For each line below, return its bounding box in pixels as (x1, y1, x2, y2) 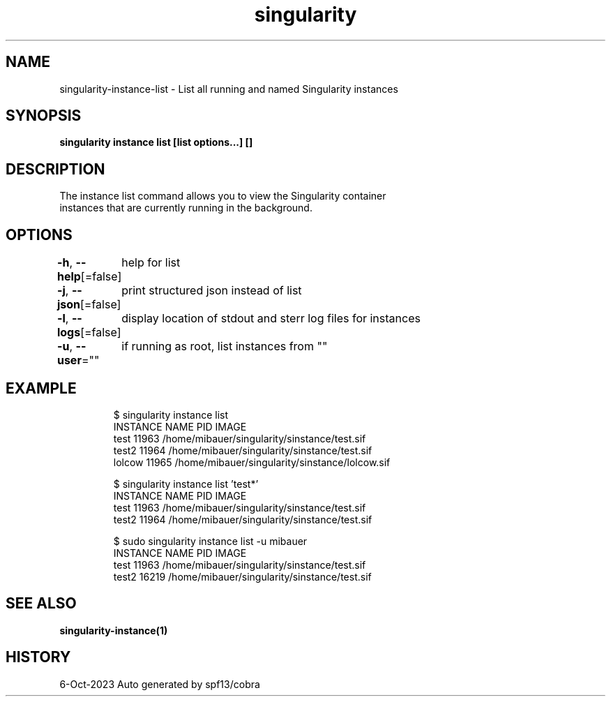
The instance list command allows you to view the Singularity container (59, 190, 386, 202)
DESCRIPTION (6, 160, 105, 178)
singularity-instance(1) (59, 624, 168, 636)
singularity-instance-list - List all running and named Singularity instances (59, 82, 398, 95)
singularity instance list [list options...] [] (59, 136, 253, 149)
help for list (121, 255, 181, 270)
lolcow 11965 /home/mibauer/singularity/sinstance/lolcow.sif (113, 456, 391, 468)
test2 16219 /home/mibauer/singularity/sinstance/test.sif (113, 570, 372, 583)
